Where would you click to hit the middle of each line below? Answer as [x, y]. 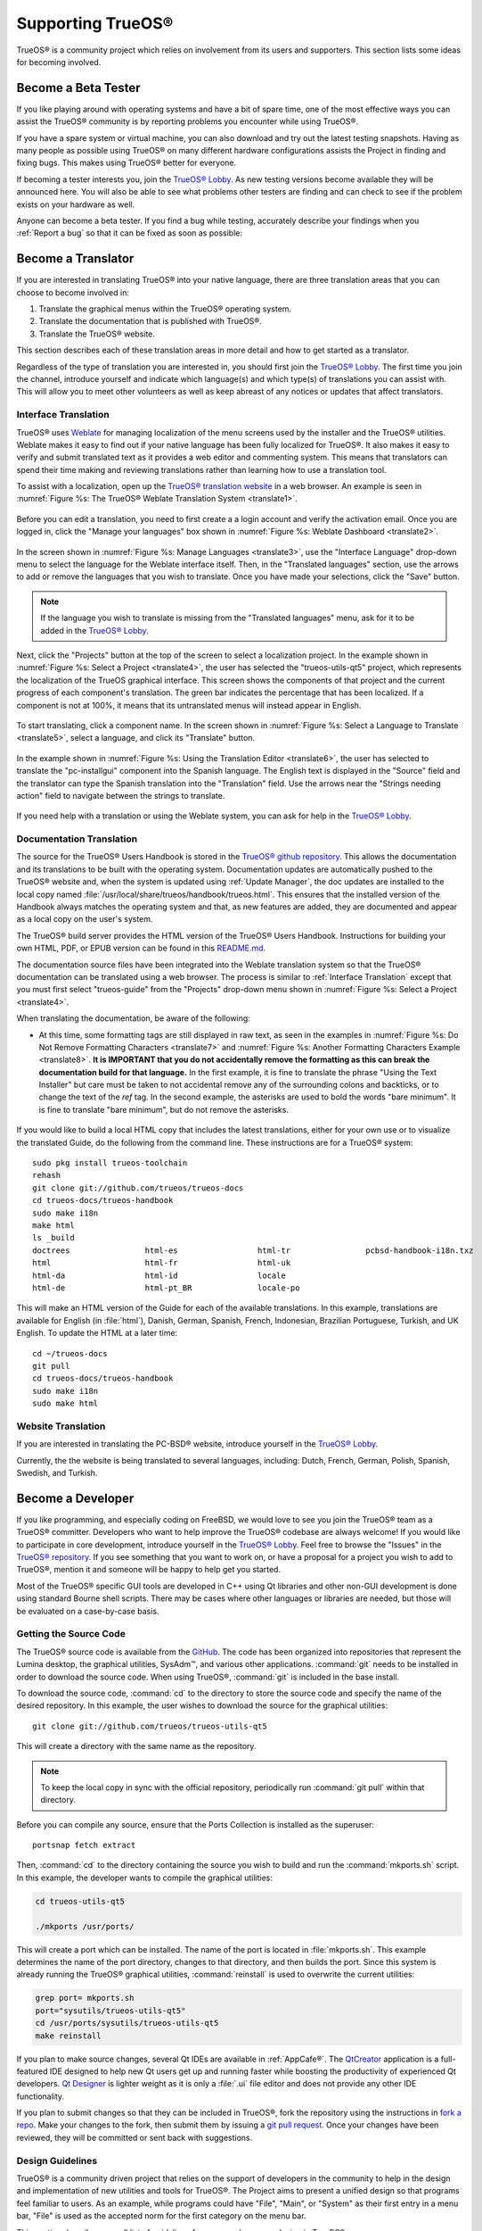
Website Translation [61, 1426]
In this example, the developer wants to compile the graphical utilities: [145, 1878]
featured [32, 2071]
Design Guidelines [57, 2161]
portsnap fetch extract [84, 1845]
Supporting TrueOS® [95, 23]
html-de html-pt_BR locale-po [166, 1288]
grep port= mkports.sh [85, 1998]
